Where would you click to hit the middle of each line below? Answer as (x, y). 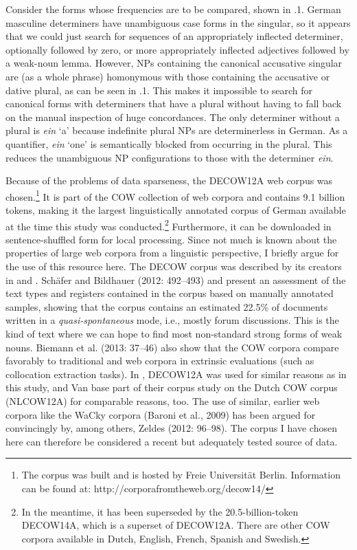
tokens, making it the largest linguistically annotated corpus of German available (176, 209)
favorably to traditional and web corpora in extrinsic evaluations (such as (160, 361)
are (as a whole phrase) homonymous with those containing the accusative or (168, 76)
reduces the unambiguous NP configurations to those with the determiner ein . (170, 157)
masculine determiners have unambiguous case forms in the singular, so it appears (178, 22)
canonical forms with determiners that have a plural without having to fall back (174, 103)
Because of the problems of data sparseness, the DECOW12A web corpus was (169, 180)
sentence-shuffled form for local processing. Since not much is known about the (171, 239)
